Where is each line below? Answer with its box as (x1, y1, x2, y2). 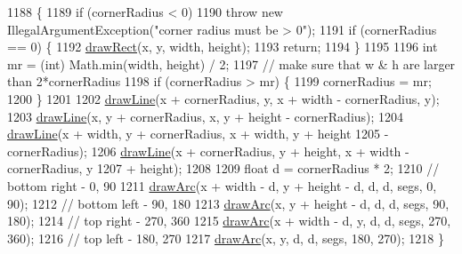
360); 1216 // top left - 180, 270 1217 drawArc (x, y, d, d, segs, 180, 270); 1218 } (7, 228, 445, 247)
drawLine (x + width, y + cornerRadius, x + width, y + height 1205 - (7, 124, 389, 143)
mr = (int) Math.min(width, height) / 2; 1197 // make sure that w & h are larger (7, 54, 456, 73)
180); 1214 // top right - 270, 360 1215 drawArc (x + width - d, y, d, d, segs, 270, (7, 211, 451, 230)
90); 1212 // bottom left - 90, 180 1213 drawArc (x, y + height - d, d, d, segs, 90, (7, 194, 450, 212)
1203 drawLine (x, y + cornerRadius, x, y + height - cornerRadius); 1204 (7, 107, 404, 125)
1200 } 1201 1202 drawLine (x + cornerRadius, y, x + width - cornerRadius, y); (7, 89, 440, 107)
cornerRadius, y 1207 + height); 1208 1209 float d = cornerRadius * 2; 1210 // (7, 159, 440, 178)
